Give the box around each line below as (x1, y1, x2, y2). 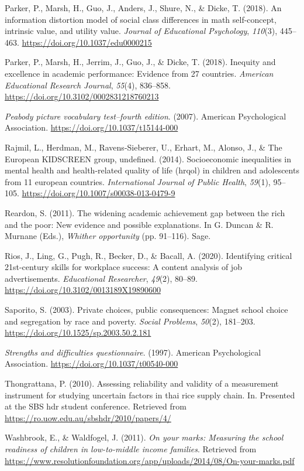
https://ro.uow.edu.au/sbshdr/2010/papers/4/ (5, 411, 171, 424)
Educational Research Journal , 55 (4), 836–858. (5, 78, 171, 91)
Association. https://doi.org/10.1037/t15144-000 (5, 121, 178, 134)
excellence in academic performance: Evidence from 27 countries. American (5, 67, 274, 79)
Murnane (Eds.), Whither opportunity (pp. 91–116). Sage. (5, 230, 211, 242)
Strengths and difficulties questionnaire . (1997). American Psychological (5, 346, 261, 358)
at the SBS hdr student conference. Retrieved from (5, 400, 186, 412)
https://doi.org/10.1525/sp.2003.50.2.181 (5, 326, 151, 339)
